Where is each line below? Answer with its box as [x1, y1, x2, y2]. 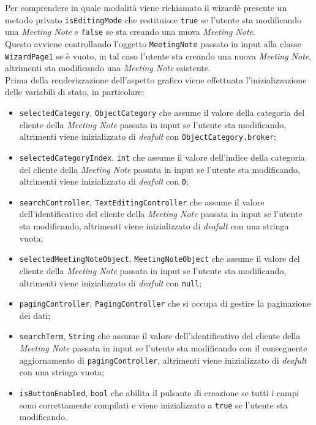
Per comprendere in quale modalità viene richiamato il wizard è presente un [5, 1, 287, 13]
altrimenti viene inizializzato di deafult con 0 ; [19, 175, 189, 188]
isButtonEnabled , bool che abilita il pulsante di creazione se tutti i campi [19, 386, 299, 399]
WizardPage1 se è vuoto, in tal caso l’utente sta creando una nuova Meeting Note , [5, 49, 312, 62]
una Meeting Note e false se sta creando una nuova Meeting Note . [5, 25, 255, 38]
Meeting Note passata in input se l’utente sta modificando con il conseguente [19, 342, 307, 354]
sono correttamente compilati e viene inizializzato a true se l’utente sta [19, 398, 288, 411]
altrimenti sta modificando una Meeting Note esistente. [5, 61, 211, 74]
